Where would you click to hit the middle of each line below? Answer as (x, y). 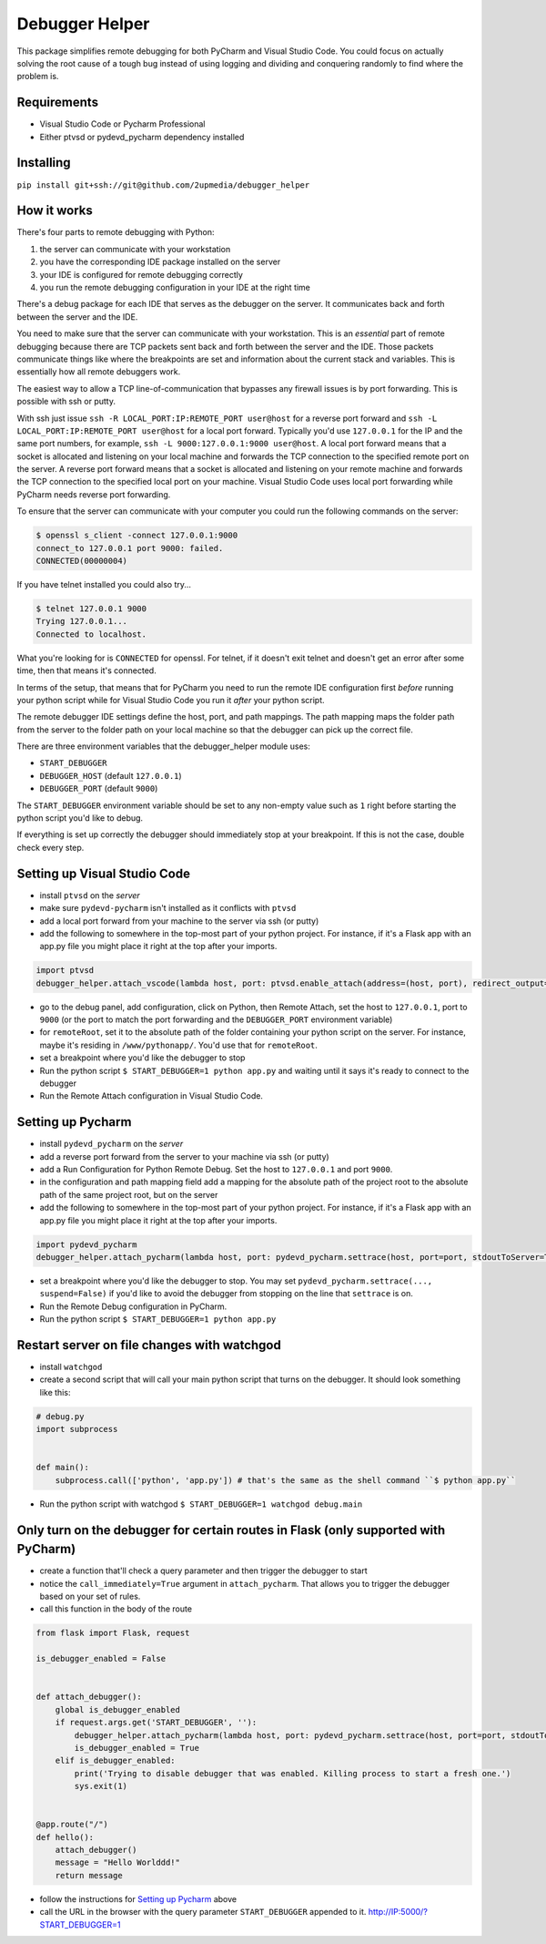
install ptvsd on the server (90, 895)
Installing (44, 163)
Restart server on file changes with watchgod (149, 1345)
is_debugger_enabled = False (101, 1659)
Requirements (58, 102)
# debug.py (60, 1416)
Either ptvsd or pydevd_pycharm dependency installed (142, 137)
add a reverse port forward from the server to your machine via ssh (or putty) (184, 1156)
